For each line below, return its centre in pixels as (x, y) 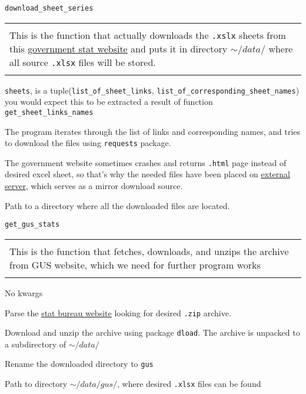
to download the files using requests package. (88, 143)
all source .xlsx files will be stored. (83, 62)
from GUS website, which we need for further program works (135, 264)
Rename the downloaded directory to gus (79, 364)
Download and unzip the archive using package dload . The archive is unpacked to (152, 332)
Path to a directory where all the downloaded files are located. (117, 205)
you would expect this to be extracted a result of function (109, 102)
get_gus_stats (32, 225)
